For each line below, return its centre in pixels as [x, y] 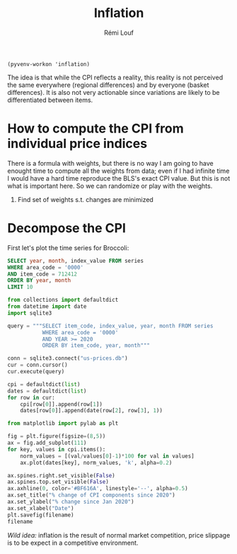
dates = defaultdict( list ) [47, 391]
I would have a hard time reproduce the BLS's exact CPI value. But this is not [119, 178]
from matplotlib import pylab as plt [63, 424]
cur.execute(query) [36, 372]
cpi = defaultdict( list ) [44, 384]
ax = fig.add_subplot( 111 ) [47, 443]
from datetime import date [47, 307]
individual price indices [77, 144]
